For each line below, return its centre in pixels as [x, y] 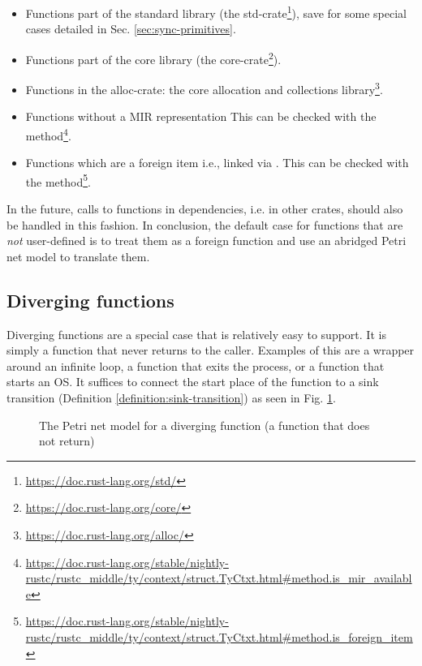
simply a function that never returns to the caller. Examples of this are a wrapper [211, 350]
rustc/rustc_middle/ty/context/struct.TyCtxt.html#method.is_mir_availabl [219, 578]
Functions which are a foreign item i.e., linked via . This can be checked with [217, 163]
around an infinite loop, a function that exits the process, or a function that [196, 365]
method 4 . [48, 134]
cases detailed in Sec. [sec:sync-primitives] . [131, 29]
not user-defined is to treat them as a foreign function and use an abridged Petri [207, 241]
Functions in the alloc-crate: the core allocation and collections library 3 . [204, 88]
